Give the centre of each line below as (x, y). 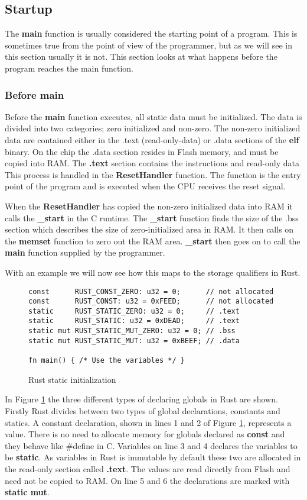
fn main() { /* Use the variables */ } (107, 361)
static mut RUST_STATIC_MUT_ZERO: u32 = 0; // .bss (132, 331)
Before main (35, 94)
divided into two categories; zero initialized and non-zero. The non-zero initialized (153, 128)
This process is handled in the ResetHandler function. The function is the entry (153, 174)
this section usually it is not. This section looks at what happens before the (141, 57)
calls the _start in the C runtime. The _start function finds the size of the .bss (152, 217)
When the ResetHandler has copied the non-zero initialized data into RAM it (149, 206)
